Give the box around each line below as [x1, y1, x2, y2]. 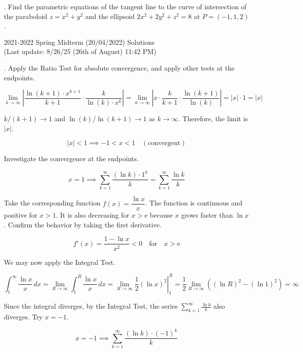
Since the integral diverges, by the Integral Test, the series [4, 301, 178, 311]
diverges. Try [4, 312, 43, 322]
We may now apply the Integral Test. [4, 257, 115, 267]
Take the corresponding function [4, 198, 101, 208]
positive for [4, 210, 38, 220]
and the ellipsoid [85, 11, 135, 21]
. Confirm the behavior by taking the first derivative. [4, 219, 162, 229]
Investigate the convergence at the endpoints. [4, 153, 139, 164]
